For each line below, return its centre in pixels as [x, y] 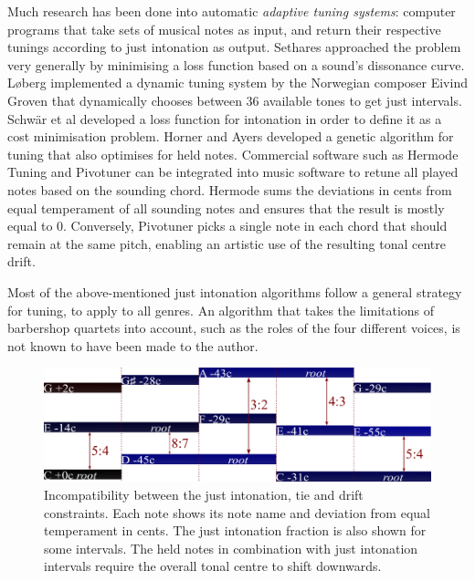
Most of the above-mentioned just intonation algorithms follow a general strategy [235, 291]
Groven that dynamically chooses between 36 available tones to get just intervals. [235, 100]
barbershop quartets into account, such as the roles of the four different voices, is [234, 328]
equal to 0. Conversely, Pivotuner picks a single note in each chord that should [227, 226]
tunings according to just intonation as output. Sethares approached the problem [234, 47]
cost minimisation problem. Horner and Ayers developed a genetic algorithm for [231, 136]
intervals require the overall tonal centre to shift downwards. [213, 566]
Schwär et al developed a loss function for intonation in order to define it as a [225, 118]
